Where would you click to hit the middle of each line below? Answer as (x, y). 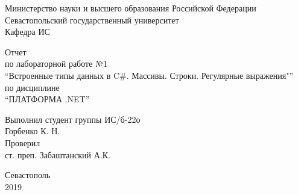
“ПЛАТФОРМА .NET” (47, 99)
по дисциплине (32, 87)
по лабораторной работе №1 (56, 63)
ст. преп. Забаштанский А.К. (58, 154)
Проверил (23, 142)
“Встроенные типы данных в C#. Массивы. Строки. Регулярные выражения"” (149, 75)
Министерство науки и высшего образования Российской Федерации (131, 8)
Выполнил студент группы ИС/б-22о (73, 119)
